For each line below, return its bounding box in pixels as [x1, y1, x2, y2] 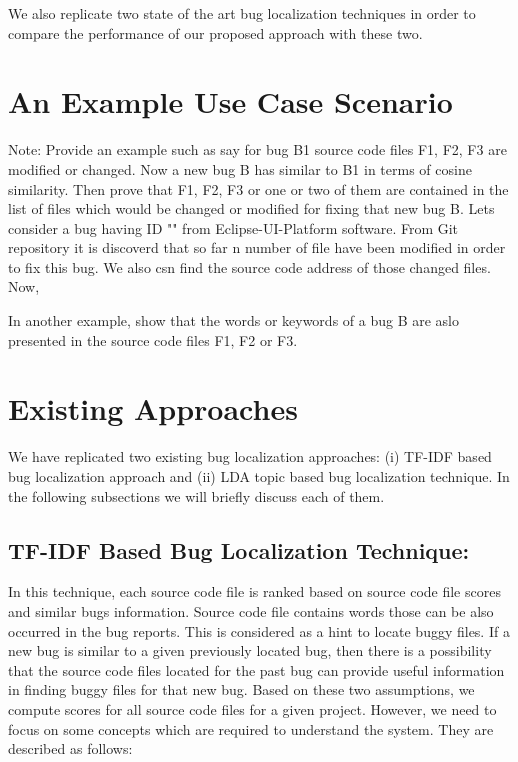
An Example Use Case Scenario [8, 81, 453, 122]
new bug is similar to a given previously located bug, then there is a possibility [8, 640, 492, 661]
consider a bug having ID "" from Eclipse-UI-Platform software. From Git [8, 217, 459, 238]
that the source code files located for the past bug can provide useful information [8, 659, 505, 680]
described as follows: [8, 738, 133, 759]
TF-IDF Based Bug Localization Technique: [8, 534, 470, 565]
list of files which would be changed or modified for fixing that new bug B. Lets [8, 198, 495, 219]
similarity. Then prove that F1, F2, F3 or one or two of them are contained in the [8, 178, 509, 199]
